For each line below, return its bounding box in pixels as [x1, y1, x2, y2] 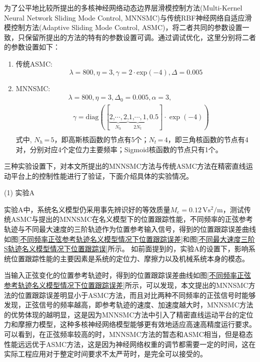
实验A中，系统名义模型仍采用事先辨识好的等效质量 [4, 204, 170, 214]
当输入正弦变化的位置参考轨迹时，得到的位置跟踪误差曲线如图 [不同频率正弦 [4, 270, 251, 280]
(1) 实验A [4, 187, 35, 198]
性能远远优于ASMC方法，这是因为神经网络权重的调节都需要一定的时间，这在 [4, 338, 256, 349]
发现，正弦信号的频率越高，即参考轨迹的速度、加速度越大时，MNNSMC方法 [4, 299, 253, 310]
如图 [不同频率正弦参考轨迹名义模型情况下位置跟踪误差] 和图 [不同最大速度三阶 [4, 233, 255, 244]
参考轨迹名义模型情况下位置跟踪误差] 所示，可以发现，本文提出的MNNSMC [4, 280, 248, 290]
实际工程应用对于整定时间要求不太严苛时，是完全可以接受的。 [4, 348, 207, 359]
